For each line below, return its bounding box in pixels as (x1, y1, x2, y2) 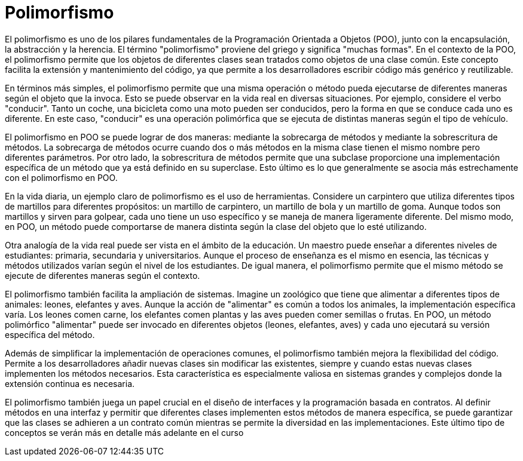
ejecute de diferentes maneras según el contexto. (5, 270, 200, 281)
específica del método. (5, 329, 95, 340)
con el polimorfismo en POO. (5, 172, 118, 183)
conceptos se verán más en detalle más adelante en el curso (5, 427, 244, 438)
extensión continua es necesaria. (5, 378, 135, 389)
